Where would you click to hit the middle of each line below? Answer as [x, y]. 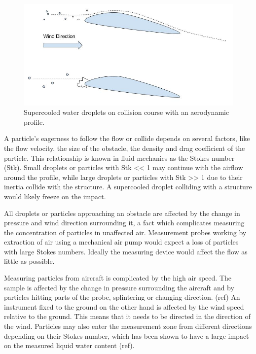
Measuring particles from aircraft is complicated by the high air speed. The [118, 278]
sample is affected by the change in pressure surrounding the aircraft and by [119, 287]
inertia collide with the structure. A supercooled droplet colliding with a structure [128, 187]
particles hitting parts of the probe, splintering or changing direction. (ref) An [122, 297]
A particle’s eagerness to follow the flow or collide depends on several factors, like [127, 138]
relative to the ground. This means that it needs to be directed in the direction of [127, 316]
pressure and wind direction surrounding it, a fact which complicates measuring [124, 223]
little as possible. [29, 261]
